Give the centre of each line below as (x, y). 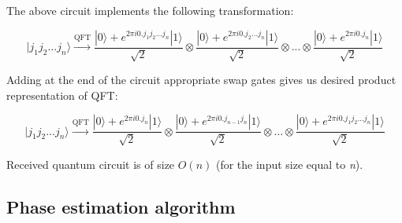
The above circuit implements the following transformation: (150, 10)
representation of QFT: (62, 95)
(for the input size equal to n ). (289, 164)
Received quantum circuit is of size (91, 164)
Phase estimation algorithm (121, 206)
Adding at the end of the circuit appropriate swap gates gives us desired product (201, 80)
